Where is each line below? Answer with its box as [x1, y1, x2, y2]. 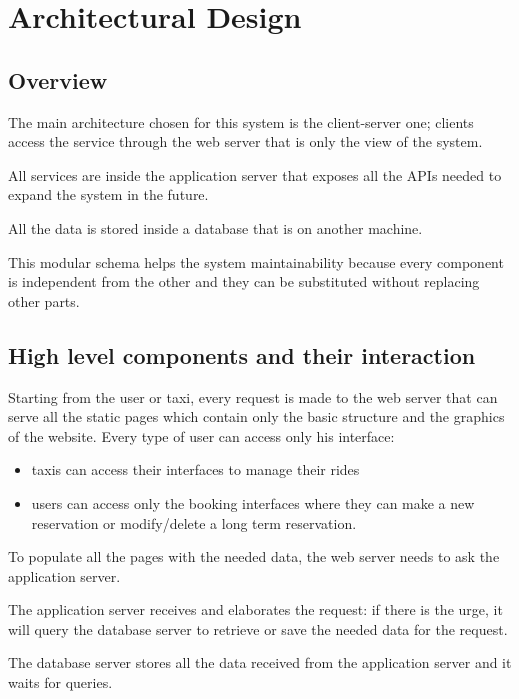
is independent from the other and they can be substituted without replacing [8, 271, 480, 292]
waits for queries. [8, 672, 113, 693]
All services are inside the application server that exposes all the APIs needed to [8, 164, 502, 185]
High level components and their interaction [8, 339, 476, 370]
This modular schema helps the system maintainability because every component [8, 251, 504, 272]
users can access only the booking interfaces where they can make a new [31, 492, 475, 513]
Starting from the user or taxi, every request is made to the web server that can [8, 386, 498, 407]
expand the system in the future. [8, 184, 209, 205]
